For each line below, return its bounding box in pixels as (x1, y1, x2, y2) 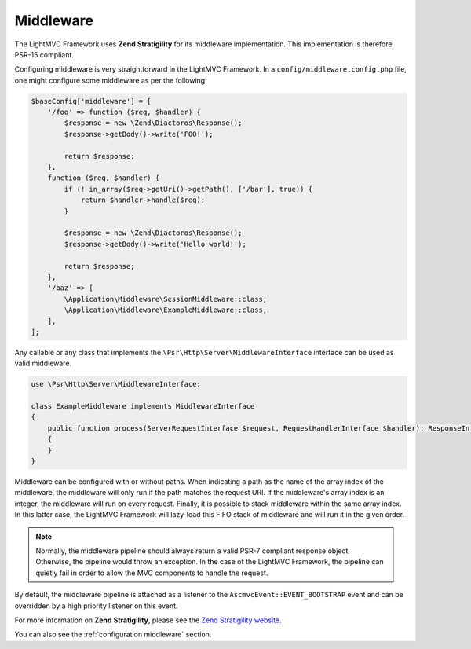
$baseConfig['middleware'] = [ (31, 97, 152, 105)
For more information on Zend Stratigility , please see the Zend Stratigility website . (14, 615, 282, 625)
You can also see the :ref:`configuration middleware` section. (14, 629, 212, 640)
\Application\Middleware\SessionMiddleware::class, (64, 295, 268, 303)
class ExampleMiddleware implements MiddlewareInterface (31, 401, 255, 411)
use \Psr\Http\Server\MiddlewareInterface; (31, 379, 202, 389)
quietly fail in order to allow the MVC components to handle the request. (35, 568, 268, 577)
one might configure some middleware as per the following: (14, 75, 207, 85)
